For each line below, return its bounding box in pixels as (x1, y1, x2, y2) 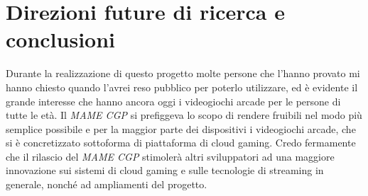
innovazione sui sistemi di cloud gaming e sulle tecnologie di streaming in (6, 163, 324, 178)
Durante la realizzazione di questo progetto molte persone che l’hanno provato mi (6, 66, 360, 81)
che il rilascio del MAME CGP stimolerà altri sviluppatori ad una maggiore (6, 149, 335, 163)
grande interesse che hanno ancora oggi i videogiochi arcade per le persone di (6, 93, 341, 108)
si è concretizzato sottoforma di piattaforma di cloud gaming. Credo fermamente (6, 135, 356, 150)
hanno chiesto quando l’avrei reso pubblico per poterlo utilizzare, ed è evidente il (6, 79, 358, 94)
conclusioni (6, 25, 116, 54)
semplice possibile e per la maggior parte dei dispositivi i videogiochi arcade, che (6, 121, 356, 136)
